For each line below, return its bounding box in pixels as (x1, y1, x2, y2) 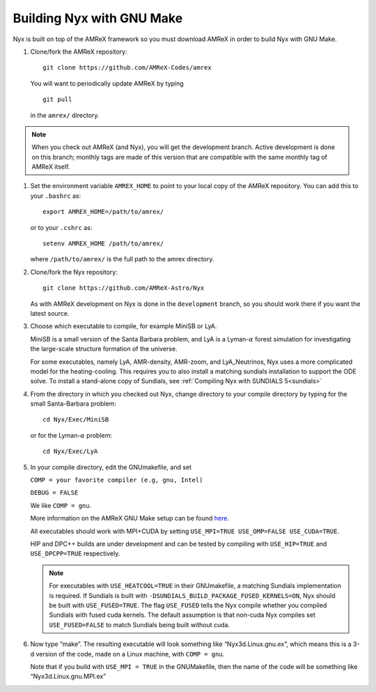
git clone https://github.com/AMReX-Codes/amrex (42, 63, 212, 72)
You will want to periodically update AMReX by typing (30, 79, 184, 87)
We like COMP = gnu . (30, 501, 92, 509)
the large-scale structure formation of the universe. (30, 345, 178, 353)
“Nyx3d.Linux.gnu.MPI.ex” (30, 672, 107, 681)
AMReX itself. (31, 162, 70, 171)
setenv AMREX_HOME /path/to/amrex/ (42, 240, 164, 247)
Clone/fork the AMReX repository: (30, 47, 128, 56)
